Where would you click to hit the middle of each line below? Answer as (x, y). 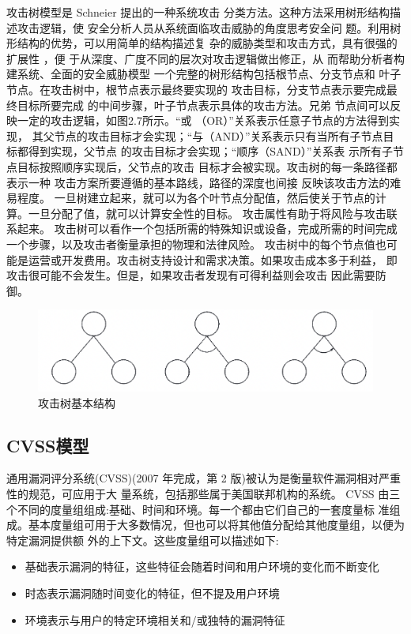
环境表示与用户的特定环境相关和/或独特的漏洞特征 (155, 619)
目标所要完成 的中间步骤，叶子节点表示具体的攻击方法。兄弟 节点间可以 (204, 105)
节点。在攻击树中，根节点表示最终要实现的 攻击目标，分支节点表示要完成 (196, 89)
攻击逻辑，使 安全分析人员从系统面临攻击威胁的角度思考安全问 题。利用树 (209, 27)
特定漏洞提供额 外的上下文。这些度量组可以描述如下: (143, 540)
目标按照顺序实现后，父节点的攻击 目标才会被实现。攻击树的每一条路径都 (207, 166)
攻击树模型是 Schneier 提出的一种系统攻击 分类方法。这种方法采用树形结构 (198, 12)
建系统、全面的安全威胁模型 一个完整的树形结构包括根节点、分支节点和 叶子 (204, 74)
